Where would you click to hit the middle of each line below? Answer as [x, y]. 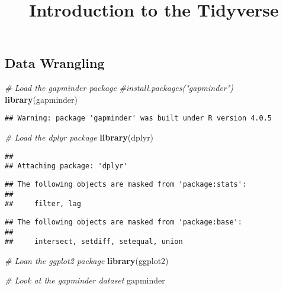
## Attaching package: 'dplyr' [66, 166]
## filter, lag [43, 204]
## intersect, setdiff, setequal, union [94, 242]
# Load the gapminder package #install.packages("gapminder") [119, 88]
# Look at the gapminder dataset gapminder [85, 280]
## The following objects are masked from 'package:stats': [126, 184]
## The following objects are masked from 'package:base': [123, 222]
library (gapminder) [41, 99]
